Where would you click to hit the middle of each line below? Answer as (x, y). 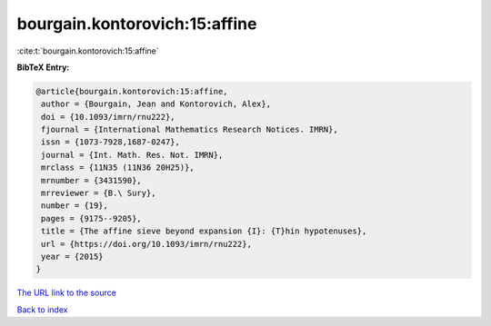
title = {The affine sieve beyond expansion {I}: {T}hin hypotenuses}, (204, 231)
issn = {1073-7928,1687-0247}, (111, 142)
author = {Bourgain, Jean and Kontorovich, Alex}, (156, 104)
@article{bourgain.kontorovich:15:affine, (132, 91)
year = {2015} (72, 257)
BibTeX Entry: (43, 67)
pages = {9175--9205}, (92, 218)
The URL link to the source (67, 293)
